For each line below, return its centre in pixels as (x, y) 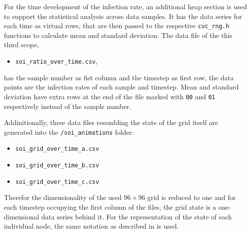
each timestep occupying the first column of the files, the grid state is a (110, 207)
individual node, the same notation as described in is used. (91, 226)
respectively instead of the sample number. (68, 106)
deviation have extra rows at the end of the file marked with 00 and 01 (110, 96)
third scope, (22, 45)
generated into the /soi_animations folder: (69, 132)
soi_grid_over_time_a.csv (57, 149)
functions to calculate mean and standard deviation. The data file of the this (118, 35)
